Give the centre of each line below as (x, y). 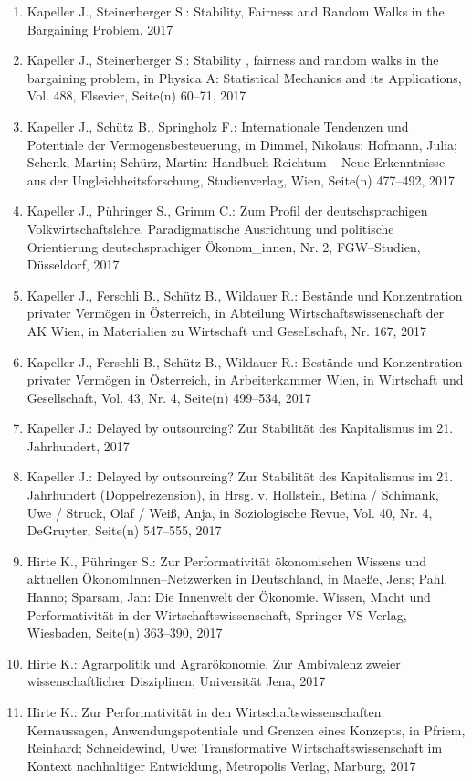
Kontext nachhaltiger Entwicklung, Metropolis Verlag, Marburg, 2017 (221, 765)
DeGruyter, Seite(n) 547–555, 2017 (124, 530)
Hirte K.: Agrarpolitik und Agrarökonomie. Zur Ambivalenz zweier (214, 663)
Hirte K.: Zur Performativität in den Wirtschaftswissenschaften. (206, 712)
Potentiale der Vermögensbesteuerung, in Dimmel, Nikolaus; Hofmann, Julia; (242, 144)
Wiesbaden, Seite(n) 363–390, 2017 (125, 633)
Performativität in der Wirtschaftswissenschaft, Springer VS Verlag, (217, 614)
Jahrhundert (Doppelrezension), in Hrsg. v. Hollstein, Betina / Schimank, (233, 495)
